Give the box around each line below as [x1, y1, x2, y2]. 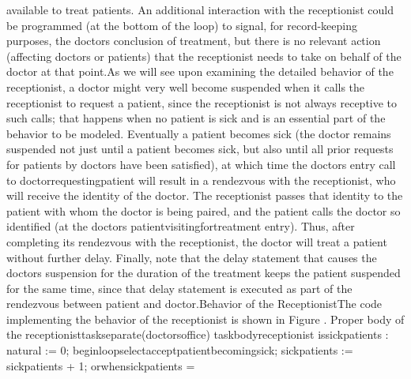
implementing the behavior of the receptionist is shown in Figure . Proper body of [6, 310, 405, 327]
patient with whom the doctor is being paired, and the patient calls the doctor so [6, 202, 401, 219]
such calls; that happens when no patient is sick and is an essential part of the [6, 110, 386, 126]
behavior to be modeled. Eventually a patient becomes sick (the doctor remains [6, 125, 391, 141]
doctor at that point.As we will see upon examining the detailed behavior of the [6, 63, 394, 80]
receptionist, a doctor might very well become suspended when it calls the [6, 78, 365, 95]
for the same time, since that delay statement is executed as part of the [6, 280, 353, 296]
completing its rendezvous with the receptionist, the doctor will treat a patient [6, 233, 387, 250]
